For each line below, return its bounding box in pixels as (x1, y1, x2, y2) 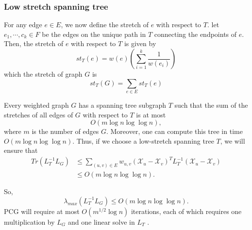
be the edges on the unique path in (42, 29, 146, 39)
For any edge (4, 19, 42, 30)
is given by (124, 38, 156, 49)
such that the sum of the (174, 99, 248, 110)
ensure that (4, 145, 38, 155)
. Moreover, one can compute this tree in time (106, 126, 243, 136)
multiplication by (4, 216, 55, 227)
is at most (136, 109, 166, 119)
